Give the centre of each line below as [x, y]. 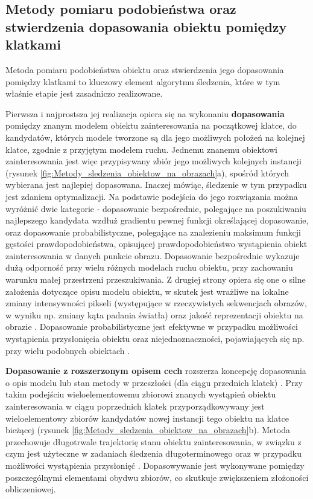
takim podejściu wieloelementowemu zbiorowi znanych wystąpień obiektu [141, 394]
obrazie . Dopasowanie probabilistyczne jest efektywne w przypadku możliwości [152, 327]
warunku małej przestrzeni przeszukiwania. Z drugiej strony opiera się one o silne [156, 279]
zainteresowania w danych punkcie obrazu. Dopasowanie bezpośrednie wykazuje [153, 255]
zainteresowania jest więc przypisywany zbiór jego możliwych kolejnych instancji [153, 161]
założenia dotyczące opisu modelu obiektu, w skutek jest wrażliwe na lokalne [147, 291]
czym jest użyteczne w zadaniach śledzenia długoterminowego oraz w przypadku [154, 453]
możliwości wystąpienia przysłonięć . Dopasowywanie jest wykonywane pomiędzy [155, 465]
